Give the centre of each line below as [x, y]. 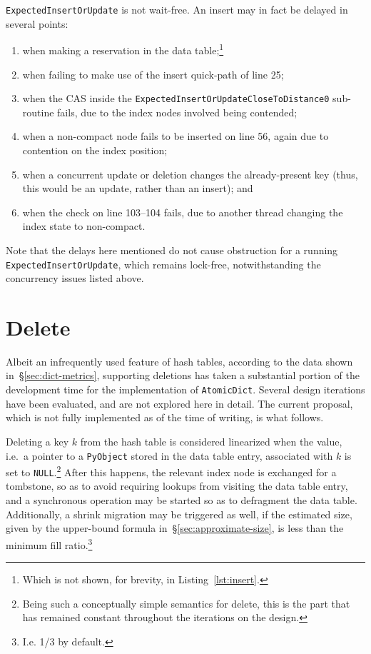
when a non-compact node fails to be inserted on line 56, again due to [176, 136]
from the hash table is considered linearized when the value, [211, 441]
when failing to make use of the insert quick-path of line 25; [153, 74]
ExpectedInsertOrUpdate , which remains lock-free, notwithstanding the [163, 264]
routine [38, 112]
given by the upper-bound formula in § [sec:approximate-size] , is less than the [175, 528]
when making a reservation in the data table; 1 [123, 49]
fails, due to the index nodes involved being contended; [177, 112]
